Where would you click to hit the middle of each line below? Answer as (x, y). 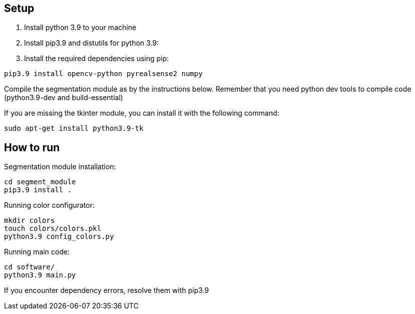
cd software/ (30, 267)
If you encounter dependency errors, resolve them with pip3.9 (107, 290)
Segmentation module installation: (60, 167)
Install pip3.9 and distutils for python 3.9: (91, 43)
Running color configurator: (49, 205)
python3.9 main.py (40, 275)
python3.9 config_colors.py (59, 237)
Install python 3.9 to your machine (80, 28)
